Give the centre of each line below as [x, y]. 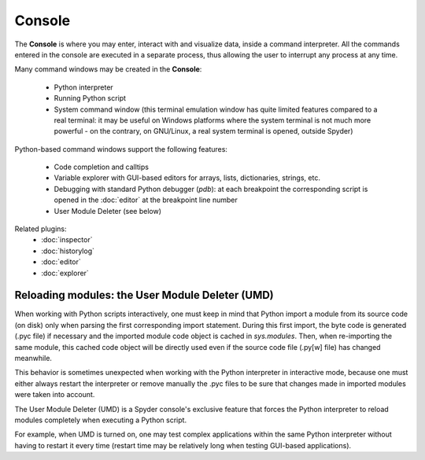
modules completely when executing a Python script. [101, 420]
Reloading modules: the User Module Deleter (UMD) [144, 295]
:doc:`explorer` [65, 273]
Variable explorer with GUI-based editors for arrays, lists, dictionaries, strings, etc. [187, 178]
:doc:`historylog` [68, 251]
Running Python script [90, 98]
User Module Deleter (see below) [107, 211]
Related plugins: [41, 229]
